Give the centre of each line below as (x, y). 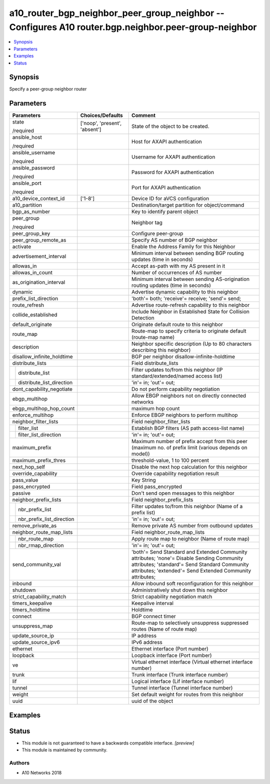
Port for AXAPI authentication (166, 187)
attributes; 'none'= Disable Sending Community (187, 558)
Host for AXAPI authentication (167, 141)
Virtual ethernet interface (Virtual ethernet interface (192, 662)
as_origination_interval (39, 282)
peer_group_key (31, 233)
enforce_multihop (33, 415)
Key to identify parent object (165, 211)
